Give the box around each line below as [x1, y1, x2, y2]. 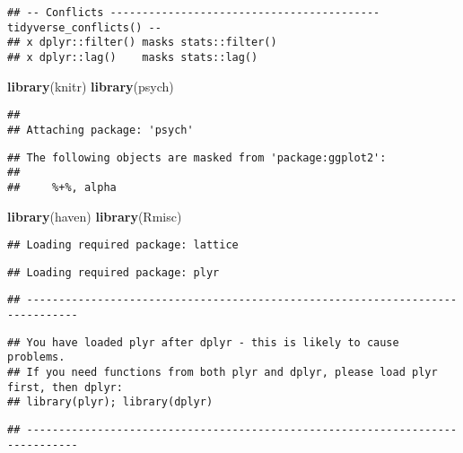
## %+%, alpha [7, 180, 117, 194]
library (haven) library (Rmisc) [7, 206, 182, 225]
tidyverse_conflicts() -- [7, 21, 162, 34]
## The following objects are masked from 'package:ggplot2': [7, 151, 387, 164]
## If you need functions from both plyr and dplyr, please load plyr [7, 366, 438, 379]
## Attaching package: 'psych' [7, 123, 194, 136]
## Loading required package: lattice [7, 239, 239, 252]
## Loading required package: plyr [7, 266, 220, 279]
